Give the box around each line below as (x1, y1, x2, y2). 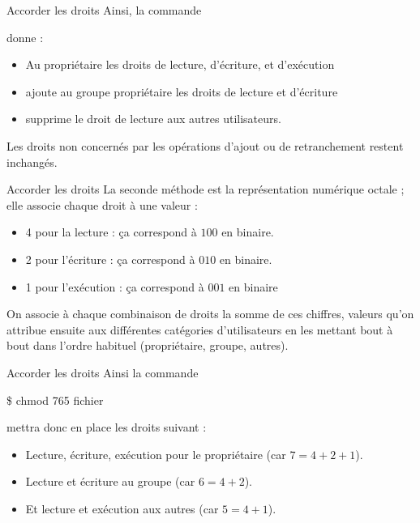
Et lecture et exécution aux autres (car (25, 500, 219, 517)
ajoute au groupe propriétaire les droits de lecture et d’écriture (25, 83, 338, 100)
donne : (6, 28, 44, 45)
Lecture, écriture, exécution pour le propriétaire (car (25, 445, 286, 462)
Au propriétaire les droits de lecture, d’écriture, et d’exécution (25, 56, 335, 73)
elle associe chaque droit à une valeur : (6, 196, 198, 213)
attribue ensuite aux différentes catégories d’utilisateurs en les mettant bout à (6, 321, 393, 338)
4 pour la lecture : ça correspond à (25, 223, 197, 240)
